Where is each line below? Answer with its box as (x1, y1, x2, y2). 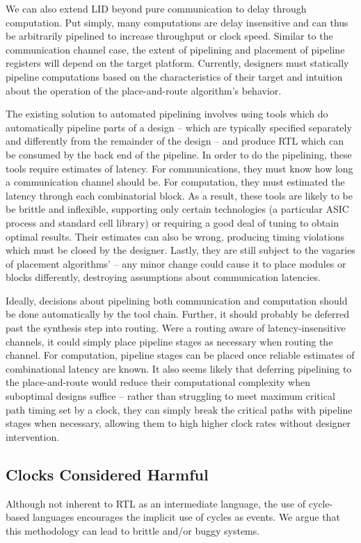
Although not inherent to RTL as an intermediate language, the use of (6, 496, 306, 510)
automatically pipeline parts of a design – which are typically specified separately (6, 120, 352, 134)
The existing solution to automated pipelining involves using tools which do (6, 106, 328, 121)
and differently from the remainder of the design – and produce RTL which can (6, 133, 344, 148)
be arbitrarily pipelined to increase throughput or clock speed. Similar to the (6, 29, 333, 43)
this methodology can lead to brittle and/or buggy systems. (6, 523, 260, 537)
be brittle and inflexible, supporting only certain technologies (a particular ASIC (6, 202, 349, 216)
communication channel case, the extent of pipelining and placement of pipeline (6, 42, 345, 56)
